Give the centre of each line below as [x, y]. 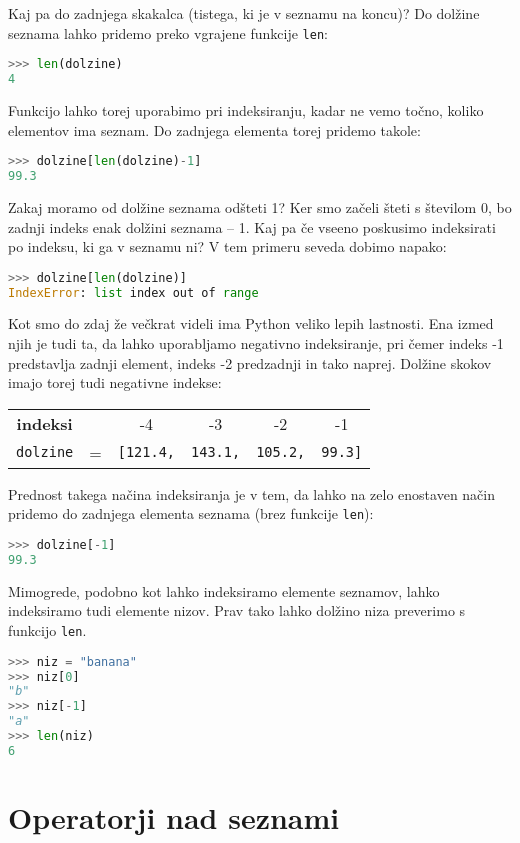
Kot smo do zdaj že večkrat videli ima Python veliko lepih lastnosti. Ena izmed [251, 323]
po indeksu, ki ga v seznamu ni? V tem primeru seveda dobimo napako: [227, 246]
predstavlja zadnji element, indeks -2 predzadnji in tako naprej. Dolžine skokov [250, 362]
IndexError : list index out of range [133, 292]
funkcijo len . [47, 630]
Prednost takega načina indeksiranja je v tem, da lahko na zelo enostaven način [252, 493]
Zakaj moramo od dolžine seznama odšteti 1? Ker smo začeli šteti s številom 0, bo [260, 206]
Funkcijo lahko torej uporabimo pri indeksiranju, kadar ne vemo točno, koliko [246, 110]
